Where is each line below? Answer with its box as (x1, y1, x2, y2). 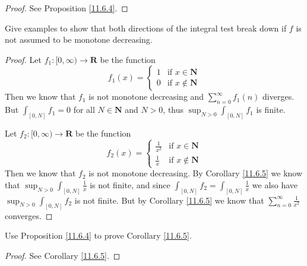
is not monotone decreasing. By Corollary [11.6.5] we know (88, 167, 303, 179)
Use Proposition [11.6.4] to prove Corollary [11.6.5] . (5, 229, 192, 242)
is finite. (256, 103, 286, 116)
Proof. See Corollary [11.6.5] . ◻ (5, 249, 121, 261)
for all (73, 103, 95, 116)
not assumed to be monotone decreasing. (5, 33, 153, 46)
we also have (252, 178, 298, 191)
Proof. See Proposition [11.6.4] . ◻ (5, 2, 128, 14)
